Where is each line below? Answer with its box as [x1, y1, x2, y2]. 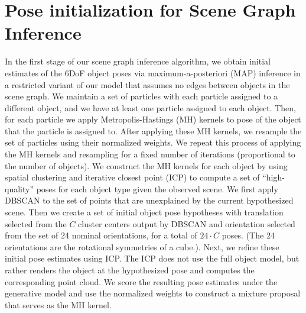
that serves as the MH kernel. [5, 298, 112, 311]
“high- [262, 171, 285, 183]
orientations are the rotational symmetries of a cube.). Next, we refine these [5, 240, 279, 253]
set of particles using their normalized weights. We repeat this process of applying [5, 136, 301, 149]
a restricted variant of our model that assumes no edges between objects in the [5, 78, 290, 91]
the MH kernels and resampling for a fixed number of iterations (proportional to [5, 148, 295, 160]
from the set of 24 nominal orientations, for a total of [5, 229, 197, 241]
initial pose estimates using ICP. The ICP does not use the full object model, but [5, 252, 300, 264]
